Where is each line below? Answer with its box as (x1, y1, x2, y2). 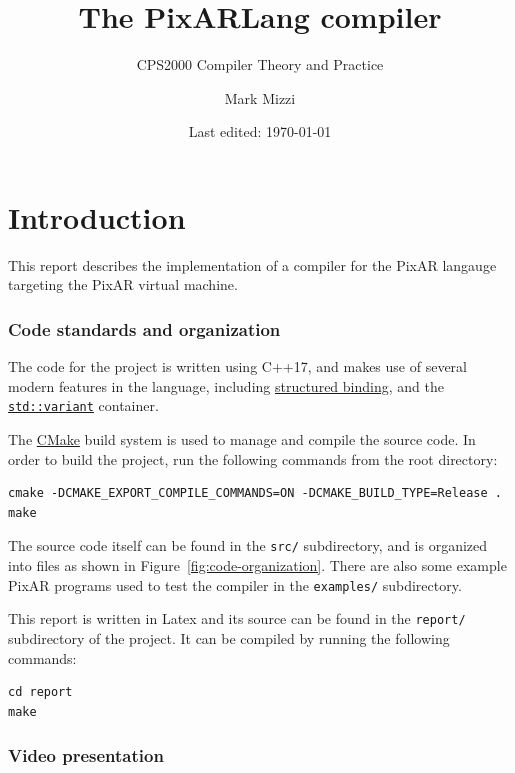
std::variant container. (8, 395, 159, 416)
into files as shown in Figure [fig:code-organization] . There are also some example (8, 555, 507, 576)
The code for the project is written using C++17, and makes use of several (8, 356, 468, 377)
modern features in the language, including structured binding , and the (8, 375, 444, 396)
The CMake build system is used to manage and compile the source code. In (8, 429, 476, 450)
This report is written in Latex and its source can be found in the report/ (8, 608, 466, 629)
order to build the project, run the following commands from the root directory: (8, 448, 498, 469)
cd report (8, 685, 73, 700)
